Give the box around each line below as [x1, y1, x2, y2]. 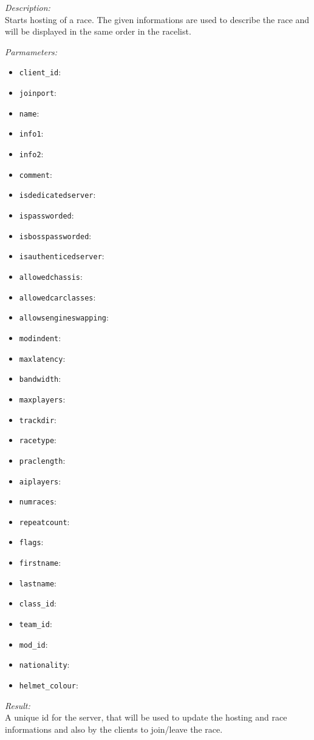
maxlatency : [19, 351, 66, 364]
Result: [5, 699, 30, 711]
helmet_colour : [19, 679, 78, 691]
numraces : [19, 495, 56, 507]
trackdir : [19, 413, 56, 426]
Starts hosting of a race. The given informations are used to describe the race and [5, 13, 310, 25]
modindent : [19, 331, 61, 344]
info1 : [19, 127, 44, 140]
